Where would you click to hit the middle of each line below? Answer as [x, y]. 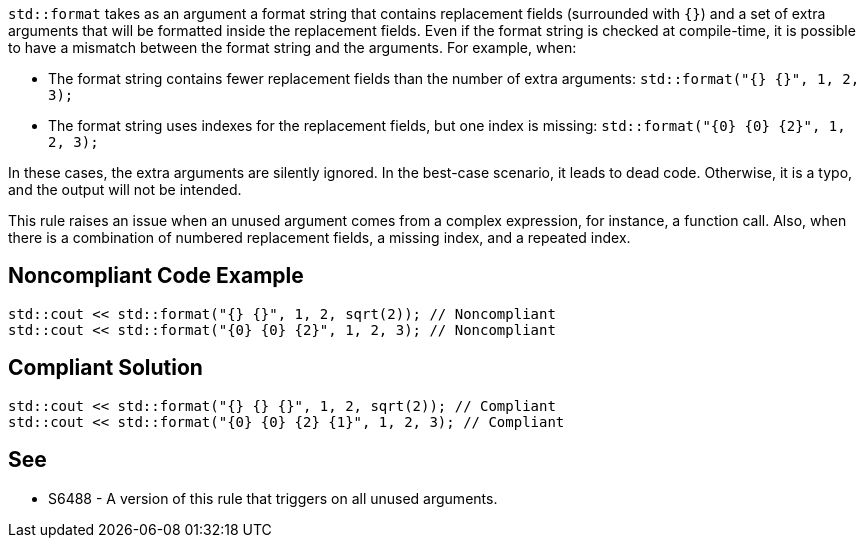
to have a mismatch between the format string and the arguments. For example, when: [292, 47]
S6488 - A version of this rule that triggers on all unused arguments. [273, 498]
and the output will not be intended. [125, 189]
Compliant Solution [105, 368]
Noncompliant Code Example [156, 276]
